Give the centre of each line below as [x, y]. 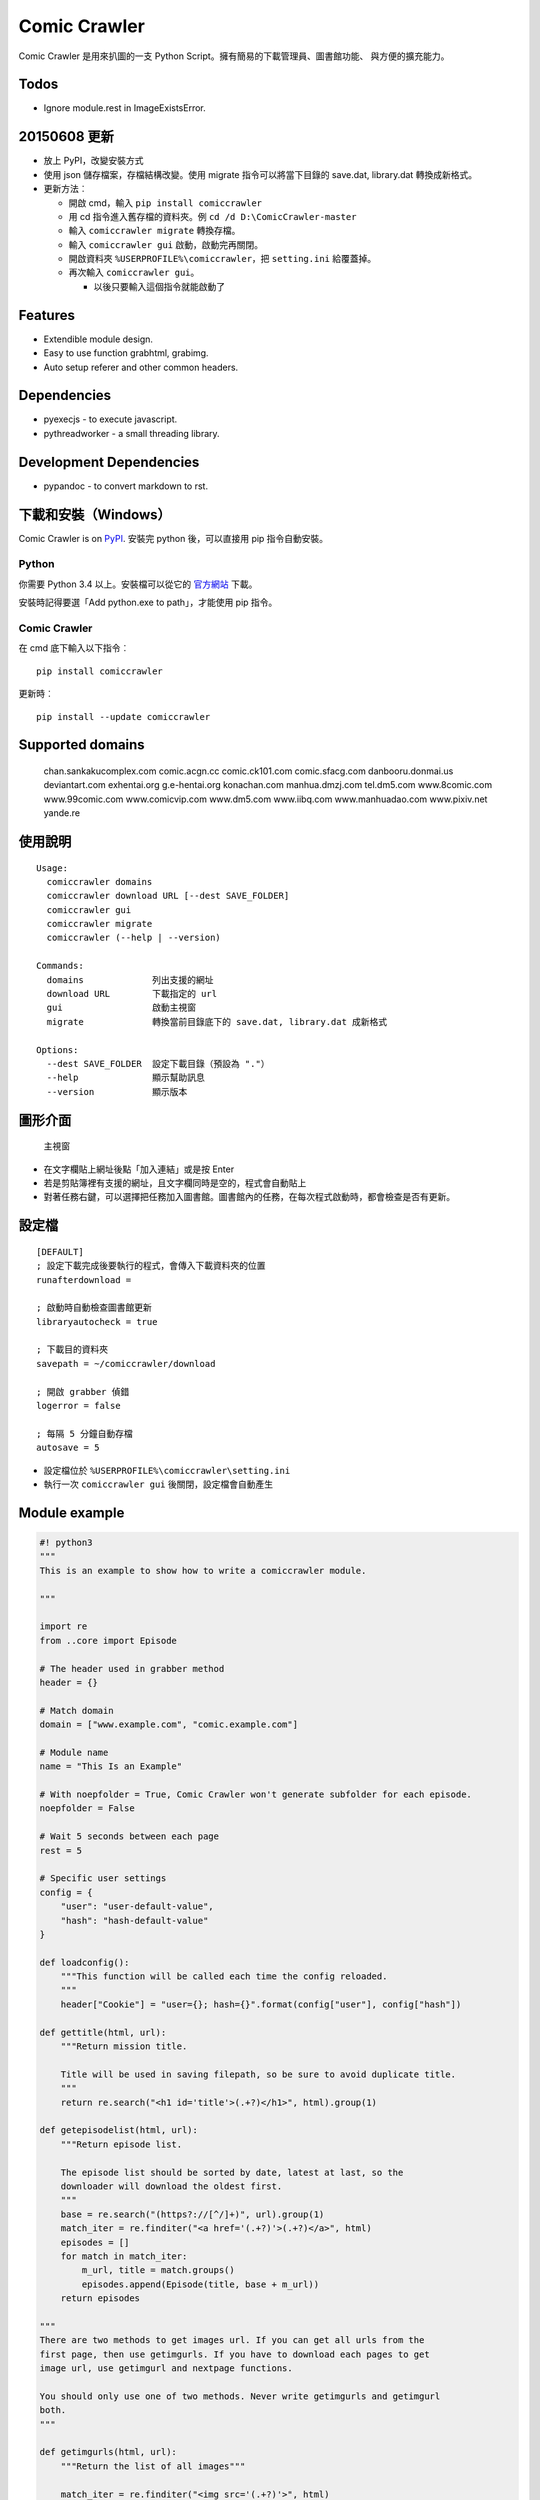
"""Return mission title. [124, 2046]
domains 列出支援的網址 [130, 979]
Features [46, 315]
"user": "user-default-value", [137, 1906]
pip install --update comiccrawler [123, 716]
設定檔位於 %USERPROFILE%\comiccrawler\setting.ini [167, 1470]
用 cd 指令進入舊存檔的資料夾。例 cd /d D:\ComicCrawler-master [212, 216]
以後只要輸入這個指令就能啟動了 [159, 286]
